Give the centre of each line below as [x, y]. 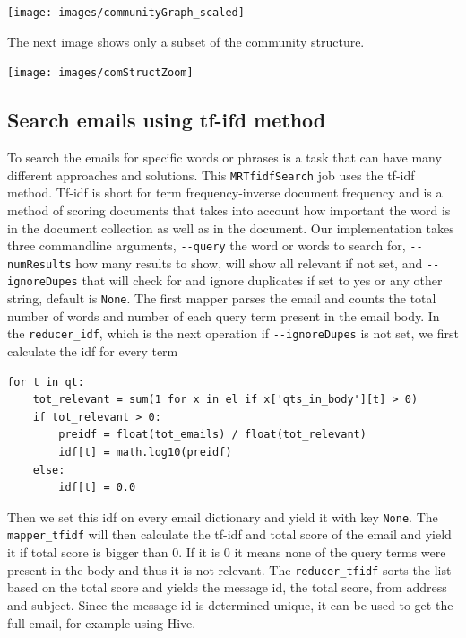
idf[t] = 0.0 [97, 488]
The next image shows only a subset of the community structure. [186, 41]
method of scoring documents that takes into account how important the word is [229, 210]
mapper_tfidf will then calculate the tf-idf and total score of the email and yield [229, 534]
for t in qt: [46, 382]
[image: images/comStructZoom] [100, 73]
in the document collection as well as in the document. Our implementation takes [231, 227]
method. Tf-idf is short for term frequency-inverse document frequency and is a [225, 192]
